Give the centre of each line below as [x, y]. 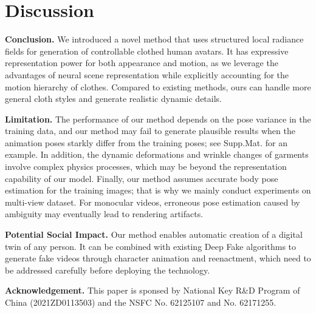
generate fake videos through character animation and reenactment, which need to [158, 258]
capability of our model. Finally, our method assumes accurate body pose [142, 178]
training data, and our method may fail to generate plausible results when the [150, 131]
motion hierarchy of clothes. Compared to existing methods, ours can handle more [158, 86]
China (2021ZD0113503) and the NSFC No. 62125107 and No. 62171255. [141, 302]
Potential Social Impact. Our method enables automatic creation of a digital [154, 234]
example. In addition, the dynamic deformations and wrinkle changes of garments [157, 154]
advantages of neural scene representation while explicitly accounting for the [147, 74]
